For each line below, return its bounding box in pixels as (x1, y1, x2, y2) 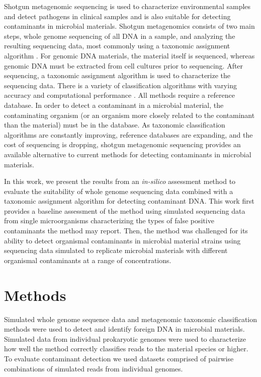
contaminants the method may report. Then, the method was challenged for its (4, 225, 248, 236)
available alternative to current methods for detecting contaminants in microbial (4, 149, 251, 159)
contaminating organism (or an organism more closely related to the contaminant (4, 109, 255, 120)
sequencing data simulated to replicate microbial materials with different (4, 245, 228, 256)
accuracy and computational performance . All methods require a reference (4, 90, 235, 100)
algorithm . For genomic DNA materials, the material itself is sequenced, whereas (4, 50, 255, 60)
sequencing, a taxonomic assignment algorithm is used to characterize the (4, 70, 231, 81)
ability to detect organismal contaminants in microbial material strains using (4, 235, 241, 245)
